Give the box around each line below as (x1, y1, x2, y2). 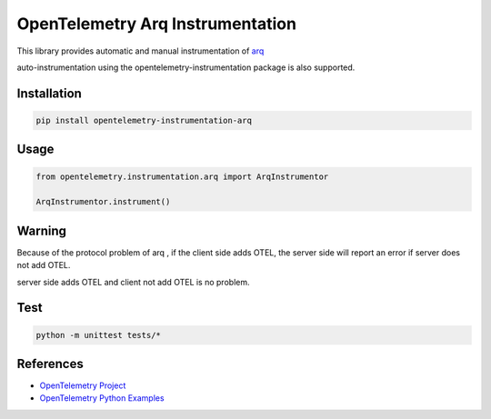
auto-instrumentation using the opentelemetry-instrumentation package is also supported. (16, 62, 356, 73)
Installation (16, 85, 82, 101)
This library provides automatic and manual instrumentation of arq (16, 45, 265, 56)
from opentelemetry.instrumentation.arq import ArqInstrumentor (35, 171, 329, 182)
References (16, 356, 84, 372)
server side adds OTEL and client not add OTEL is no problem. (16, 276, 250, 287)
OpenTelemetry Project (39, 380, 126, 391)
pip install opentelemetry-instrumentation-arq (35, 115, 252, 125)
